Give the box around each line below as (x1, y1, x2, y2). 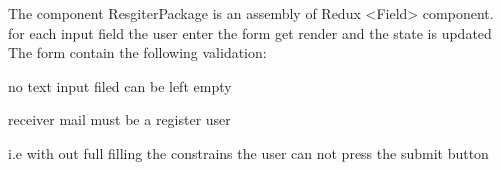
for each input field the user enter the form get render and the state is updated (8, 22, 492, 43)
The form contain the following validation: (8, 42, 267, 63)
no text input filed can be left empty (8, 75, 232, 96)
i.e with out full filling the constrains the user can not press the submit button (8, 142, 489, 163)
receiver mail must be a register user (8, 109, 231, 130)
